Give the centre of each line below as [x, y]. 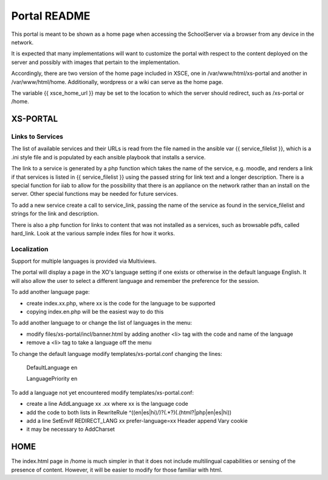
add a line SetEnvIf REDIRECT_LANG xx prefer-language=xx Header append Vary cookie [137, 420]
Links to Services [37, 137]
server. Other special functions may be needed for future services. [95, 194]
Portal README [51, 16]
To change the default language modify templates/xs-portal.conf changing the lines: [117, 353]
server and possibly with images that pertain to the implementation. [96, 62]
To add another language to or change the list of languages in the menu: [102, 323]
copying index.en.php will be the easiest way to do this [95, 312]
